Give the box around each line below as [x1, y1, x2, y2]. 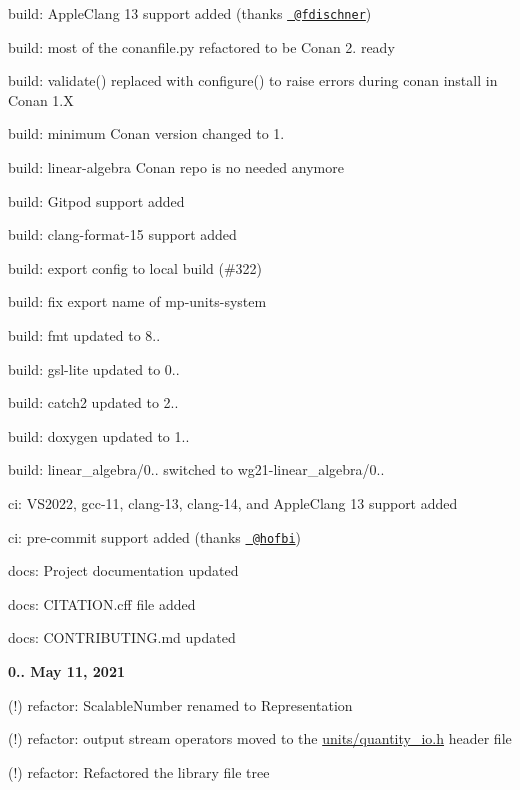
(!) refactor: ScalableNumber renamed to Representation [8, 694, 353, 715]
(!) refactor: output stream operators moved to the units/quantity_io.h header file [8, 728, 512, 749]
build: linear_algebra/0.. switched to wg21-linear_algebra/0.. [8, 459, 385, 480]
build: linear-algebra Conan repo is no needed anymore [8, 157, 344, 178]
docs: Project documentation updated [8, 560, 239, 581]
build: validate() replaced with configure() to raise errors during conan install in [8, 70, 498, 91]
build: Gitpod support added [8, 190, 185, 211]
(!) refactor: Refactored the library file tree [8, 761, 270, 782]
